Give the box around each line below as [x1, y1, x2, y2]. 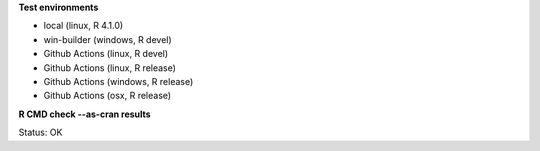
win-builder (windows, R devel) [43, 33, 172, 45]
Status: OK [18, 126, 63, 139]
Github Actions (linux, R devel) [43, 48, 169, 60]
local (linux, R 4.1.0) [43, 20, 124, 32]
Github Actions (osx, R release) [43, 90, 172, 102]
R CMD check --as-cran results [18, 108, 151, 120]
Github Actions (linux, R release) [43, 61, 177, 74]
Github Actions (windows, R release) [43, 75, 194, 87]
